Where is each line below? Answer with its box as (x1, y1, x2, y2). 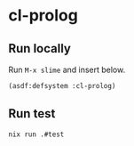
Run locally (8, 41, 72, 56)
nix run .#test (8, 130, 65, 139)
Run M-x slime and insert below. (8, 64, 126, 75)
